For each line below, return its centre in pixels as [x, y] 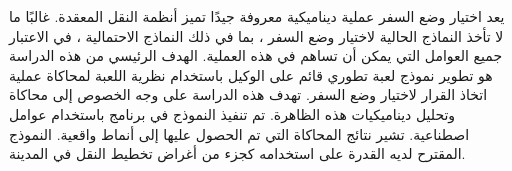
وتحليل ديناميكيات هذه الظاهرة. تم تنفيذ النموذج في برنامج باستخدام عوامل [232, 113]
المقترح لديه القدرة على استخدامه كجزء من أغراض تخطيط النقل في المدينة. [237, 153]
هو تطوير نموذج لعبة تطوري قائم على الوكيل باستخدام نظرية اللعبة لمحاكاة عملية [251, 74]
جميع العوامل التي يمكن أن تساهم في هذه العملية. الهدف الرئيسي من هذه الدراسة [256, 55]
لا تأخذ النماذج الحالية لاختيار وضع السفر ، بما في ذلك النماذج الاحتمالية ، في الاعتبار [256, 35]
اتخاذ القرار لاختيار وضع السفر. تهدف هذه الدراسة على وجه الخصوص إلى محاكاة [248, 94]
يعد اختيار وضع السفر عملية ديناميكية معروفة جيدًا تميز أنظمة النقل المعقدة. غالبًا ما [257, 16]
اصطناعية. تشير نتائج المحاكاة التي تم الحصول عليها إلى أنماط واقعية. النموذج [239, 133]
